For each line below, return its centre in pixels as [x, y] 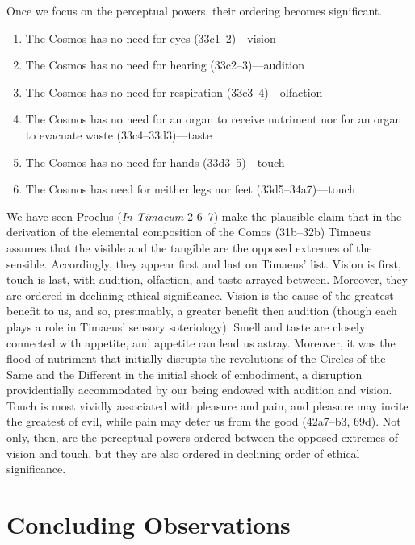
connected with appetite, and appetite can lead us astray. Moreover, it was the [201, 342]
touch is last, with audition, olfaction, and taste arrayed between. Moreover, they [207, 279]
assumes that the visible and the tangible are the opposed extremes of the [189, 247]
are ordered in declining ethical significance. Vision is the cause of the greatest [200, 295]
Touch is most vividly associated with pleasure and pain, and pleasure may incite [207, 405]
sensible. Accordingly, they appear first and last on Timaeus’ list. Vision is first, [204, 263]
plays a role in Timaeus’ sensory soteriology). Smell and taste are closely [186, 326]
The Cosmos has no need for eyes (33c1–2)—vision [151, 37]
